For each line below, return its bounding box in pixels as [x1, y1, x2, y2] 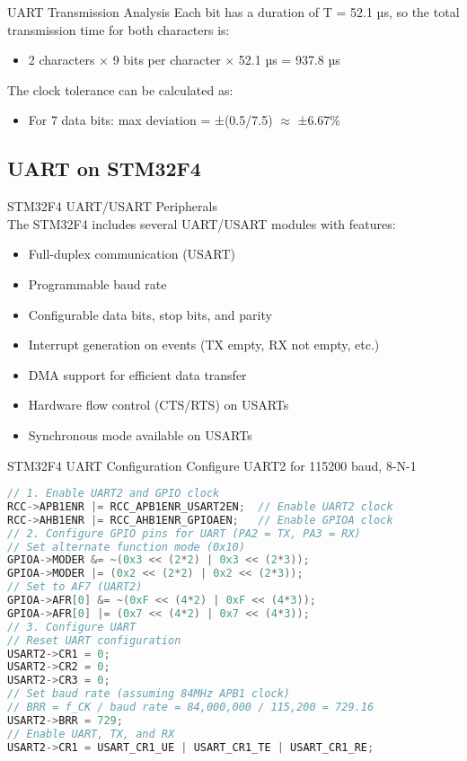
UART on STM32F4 [7, 155, 201, 182]
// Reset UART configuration [7, 633, 181, 647]
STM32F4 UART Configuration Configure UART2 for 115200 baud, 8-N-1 [7, 456, 417, 474]
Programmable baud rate [28, 274, 167, 293]
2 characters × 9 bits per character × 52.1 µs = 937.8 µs [28, 50, 340, 69]
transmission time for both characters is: [7, 20, 230, 39]
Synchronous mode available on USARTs [28, 425, 252, 444]
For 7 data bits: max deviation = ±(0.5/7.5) [28, 111, 273, 129]
